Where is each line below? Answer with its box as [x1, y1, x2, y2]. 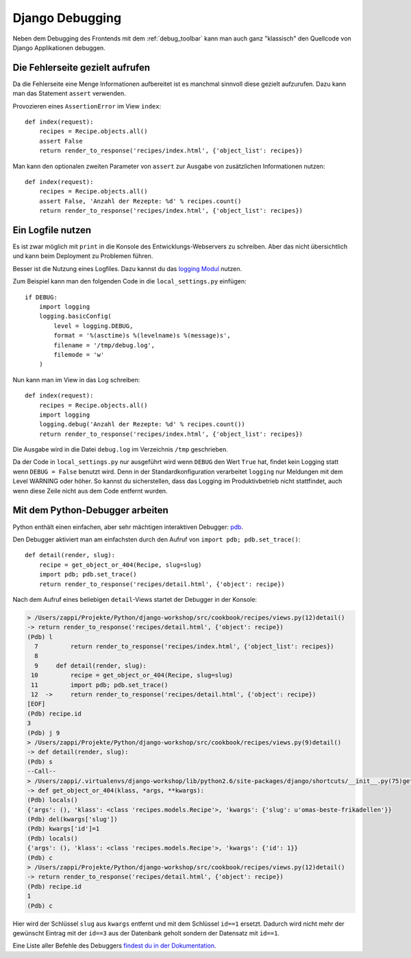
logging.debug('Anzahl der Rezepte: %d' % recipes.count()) [38, 421, 246, 428]
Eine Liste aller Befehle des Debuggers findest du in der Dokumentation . [12, 942, 216, 950]
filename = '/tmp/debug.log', [53, 341, 155, 349]
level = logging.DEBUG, [53, 322, 134, 329]
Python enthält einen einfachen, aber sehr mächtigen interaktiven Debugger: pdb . [12, 522, 243, 531]
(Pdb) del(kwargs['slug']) [27, 815, 118, 823]
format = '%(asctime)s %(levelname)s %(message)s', [53, 331, 231, 340]
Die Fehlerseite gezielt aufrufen [12, 62, 151, 73]
